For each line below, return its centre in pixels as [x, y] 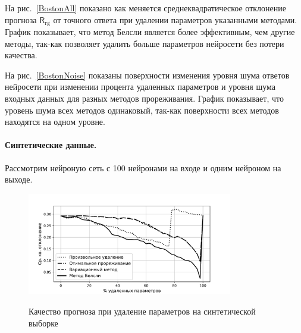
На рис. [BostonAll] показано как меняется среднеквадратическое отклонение [145, 8]
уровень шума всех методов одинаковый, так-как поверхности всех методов [142, 110]
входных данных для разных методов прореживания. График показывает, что [144, 98]
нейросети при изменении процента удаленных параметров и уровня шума [140, 87]
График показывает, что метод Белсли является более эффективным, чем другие [150, 32]
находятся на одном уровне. [55, 122]
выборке [43, 323]
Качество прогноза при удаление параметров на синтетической [142, 311]
